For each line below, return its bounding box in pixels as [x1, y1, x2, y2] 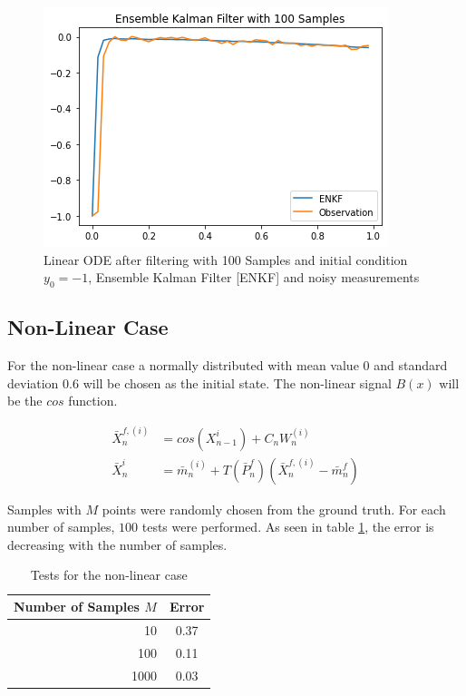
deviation [7, 373, 59, 392]
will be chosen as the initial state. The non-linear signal [83, 373, 392, 392]
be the [7, 391, 43, 410]
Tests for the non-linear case [30, 565, 188, 584]
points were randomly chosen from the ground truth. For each [102, 499, 446, 518]
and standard [374, 356, 448, 375]
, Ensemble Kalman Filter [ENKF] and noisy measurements [88, 268, 420, 287]
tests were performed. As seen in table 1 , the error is [141, 517, 434, 536]
